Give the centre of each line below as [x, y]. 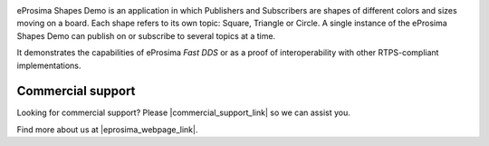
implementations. [49, 65]
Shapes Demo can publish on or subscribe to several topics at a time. [146, 35]
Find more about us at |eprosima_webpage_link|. [107, 129]
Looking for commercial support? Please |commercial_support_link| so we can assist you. [183, 112]
